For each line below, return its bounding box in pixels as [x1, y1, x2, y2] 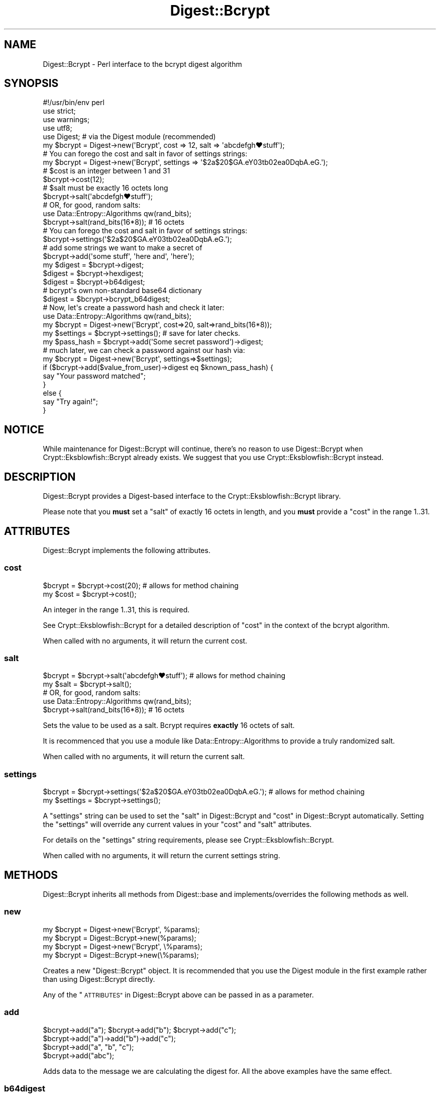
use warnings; [43, 115, 90, 124]
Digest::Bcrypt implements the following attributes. [43, 545, 210, 555]
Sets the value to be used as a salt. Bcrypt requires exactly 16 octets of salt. [43, 721, 295, 730]
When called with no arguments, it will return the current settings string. [43, 851, 280, 860]
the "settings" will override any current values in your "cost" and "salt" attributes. [43, 820, 312, 829]
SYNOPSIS [4, 77, 59, 90]
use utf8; [43, 124, 72, 133]
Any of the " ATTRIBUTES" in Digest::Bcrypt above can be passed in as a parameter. [43, 990, 314, 999]
